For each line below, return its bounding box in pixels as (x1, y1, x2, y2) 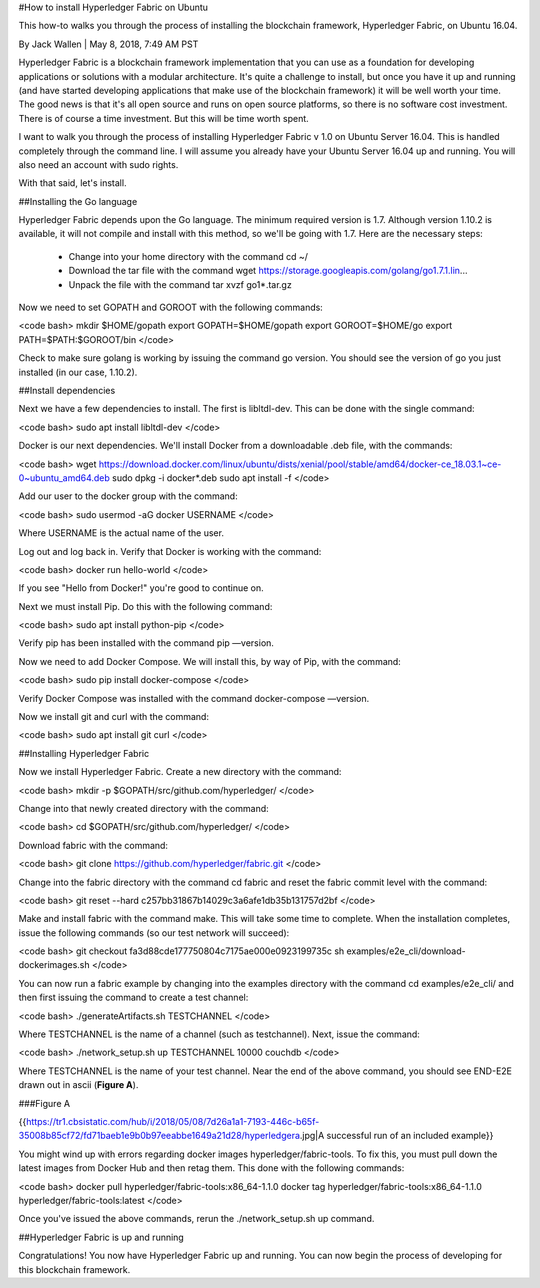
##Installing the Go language (18, 195, 138, 207)
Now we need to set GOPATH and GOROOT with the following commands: (18, 301, 324, 314)
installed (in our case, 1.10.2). (18, 366, 138, 378)
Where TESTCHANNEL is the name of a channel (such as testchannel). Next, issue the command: (18, 1028, 420, 1040)
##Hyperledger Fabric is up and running (18, 1231, 184, 1243)
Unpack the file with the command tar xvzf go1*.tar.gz (68, 278, 292, 290)
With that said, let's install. (18, 177, 127, 189)
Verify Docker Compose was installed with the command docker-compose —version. (18, 692, 370, 704)
